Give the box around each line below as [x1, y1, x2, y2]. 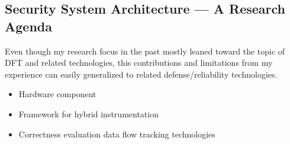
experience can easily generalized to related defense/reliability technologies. [5, 68, 278, 80]
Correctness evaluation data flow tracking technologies [18, 127, 215, 140]
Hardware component [18, 88, 96, 100]
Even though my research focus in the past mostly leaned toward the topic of [5, 44, 285, 57]
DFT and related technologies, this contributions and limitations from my [5, 56, 273, 69]
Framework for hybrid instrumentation [18, 107, 159, 120]
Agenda [5, 17, 52, 35]
